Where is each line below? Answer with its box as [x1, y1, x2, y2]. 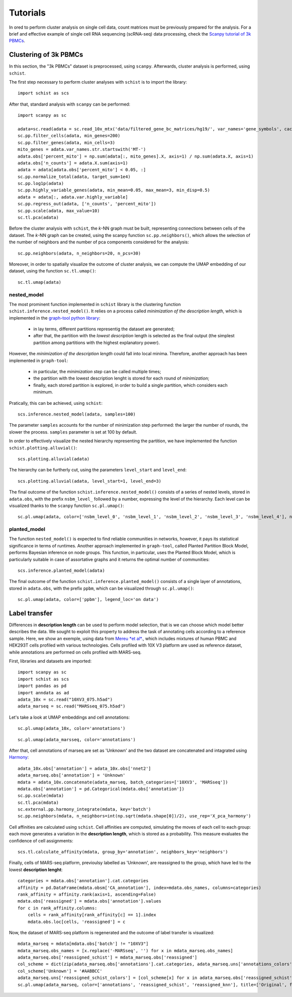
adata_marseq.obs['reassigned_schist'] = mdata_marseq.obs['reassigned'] [18, 955, 198, 961]
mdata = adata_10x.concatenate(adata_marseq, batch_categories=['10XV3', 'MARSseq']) [18, 779, 228, 785]
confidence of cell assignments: [9, 837, 73, 844]
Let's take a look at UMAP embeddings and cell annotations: [9, 714, 130, 720]
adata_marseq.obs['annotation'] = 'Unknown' [18, 773, 126, 778]
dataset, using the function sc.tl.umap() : [9, 268, 96, 274]
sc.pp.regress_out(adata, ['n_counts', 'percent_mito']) [18, 201, 157, 207]
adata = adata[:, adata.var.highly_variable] [18, 194, 128, 199]
